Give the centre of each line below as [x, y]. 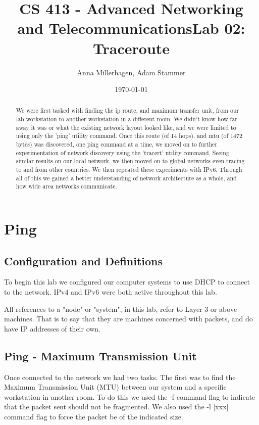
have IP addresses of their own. [53, 328]
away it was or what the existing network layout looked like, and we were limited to [126, 127]
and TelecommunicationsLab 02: [131, 28]
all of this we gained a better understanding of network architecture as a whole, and [126, 178]
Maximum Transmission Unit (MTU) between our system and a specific [115, 387]
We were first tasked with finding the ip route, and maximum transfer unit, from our [127, 110]
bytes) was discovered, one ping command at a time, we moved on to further [117, 144]
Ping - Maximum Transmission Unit [100, 356]
